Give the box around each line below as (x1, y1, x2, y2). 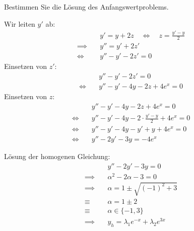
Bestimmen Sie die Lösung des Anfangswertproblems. (4, 2, 169, 12)
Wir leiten (4, 18, 35, 29)
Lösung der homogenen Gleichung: (4, 150, 110, 161)
